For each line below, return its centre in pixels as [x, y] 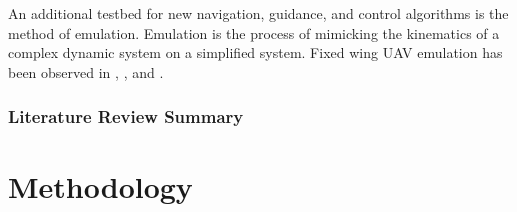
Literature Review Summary [126, 116]
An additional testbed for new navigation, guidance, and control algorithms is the [258, 13]
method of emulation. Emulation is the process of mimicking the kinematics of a [254, 32]
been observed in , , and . [86, 71]
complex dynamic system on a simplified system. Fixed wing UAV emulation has [255, 52]
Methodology [100, 186]
